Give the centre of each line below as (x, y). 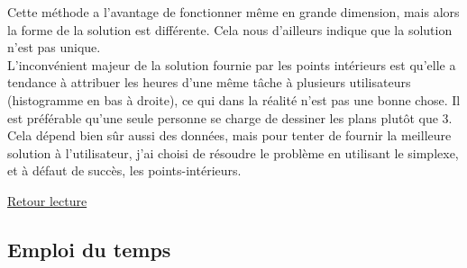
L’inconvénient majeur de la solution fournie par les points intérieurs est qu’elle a (232, 64)
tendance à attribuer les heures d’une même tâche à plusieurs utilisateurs (209, 82)
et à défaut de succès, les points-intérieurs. (124, 170)
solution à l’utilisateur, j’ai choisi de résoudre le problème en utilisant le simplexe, (233, 152)
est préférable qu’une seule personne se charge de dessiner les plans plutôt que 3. (230, 117)
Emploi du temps (89, 249)
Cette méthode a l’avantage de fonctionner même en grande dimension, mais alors (233, 12)
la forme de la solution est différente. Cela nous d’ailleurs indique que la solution (230, 29)
